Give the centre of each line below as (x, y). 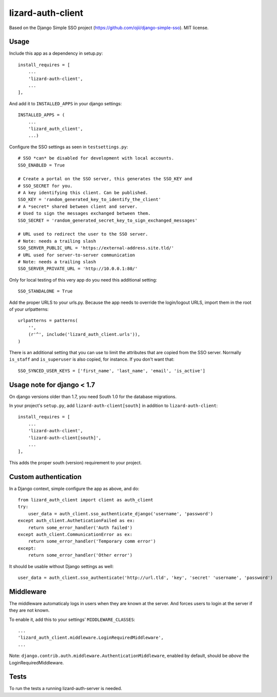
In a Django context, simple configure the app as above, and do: (74, 489)
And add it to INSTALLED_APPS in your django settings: (65, 103)
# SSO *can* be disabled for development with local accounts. (96, 158)
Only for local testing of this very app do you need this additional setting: (83, 280)
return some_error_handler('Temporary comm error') (92, 541)
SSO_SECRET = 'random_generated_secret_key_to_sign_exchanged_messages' (108, 220)
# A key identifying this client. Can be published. (83, 193)
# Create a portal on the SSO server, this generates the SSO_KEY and (105, 179)
